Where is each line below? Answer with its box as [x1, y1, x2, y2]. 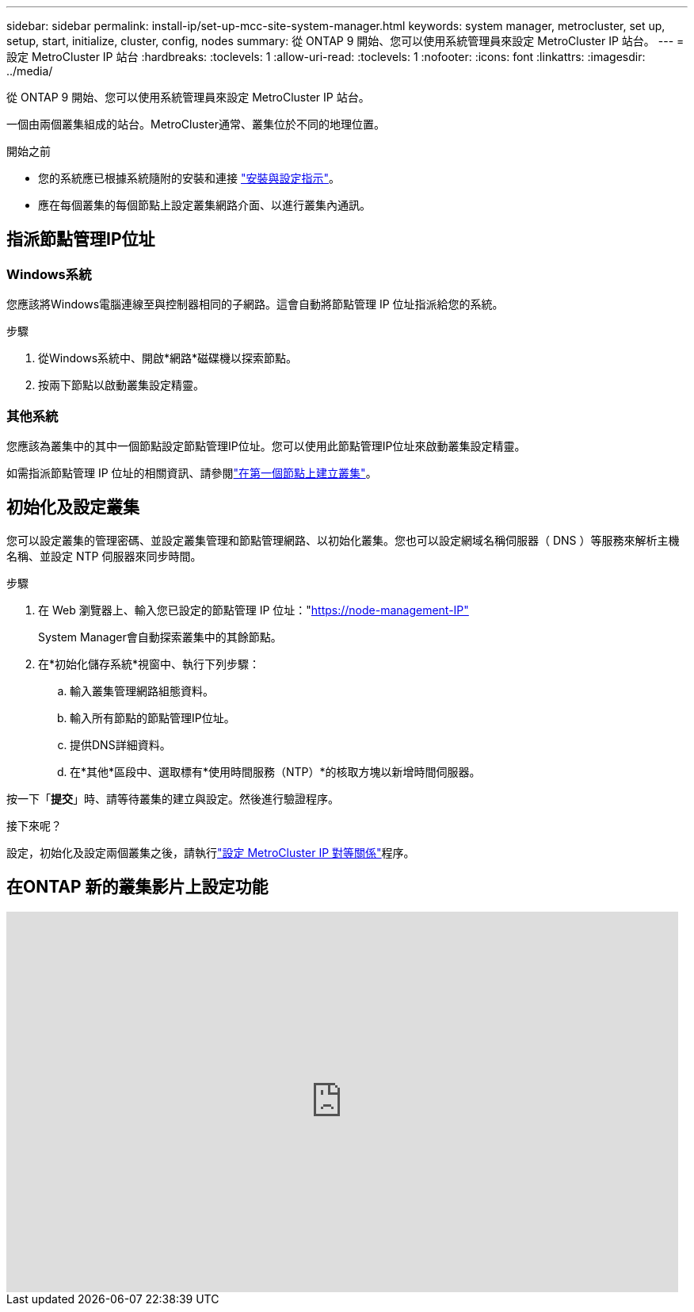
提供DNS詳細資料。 [70, 737, 171, 752]
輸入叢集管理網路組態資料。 [70, 683, 214, 698]
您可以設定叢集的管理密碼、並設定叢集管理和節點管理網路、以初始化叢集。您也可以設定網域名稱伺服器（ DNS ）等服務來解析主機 [6, 533, 680, 547]
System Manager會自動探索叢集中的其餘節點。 [38, 629, 282, 644]
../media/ [6, 64, 53, 78]
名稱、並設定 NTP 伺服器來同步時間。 [6, 549, 202, 563]
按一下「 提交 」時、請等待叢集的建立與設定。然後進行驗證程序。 [6, 791, 339, 805]
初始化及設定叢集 [6, 497, 139, 518]
